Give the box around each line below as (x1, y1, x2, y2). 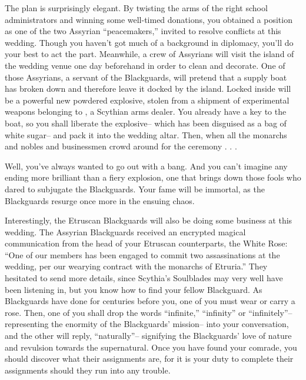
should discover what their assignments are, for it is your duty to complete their (5, 352, 294, 365)
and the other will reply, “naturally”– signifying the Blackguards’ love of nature (5, 329, 292, 342)
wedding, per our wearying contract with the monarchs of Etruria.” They (5, 260, 268, 272)
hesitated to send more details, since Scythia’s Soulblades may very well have (5, 272, 283, 284)
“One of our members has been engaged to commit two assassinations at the (5, 248, 280, 261)
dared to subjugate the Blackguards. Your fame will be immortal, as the (5, 182, 265, 195)
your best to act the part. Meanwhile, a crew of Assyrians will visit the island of (5, 48, 294, 60)
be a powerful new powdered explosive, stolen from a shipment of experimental (5, 94, 290, 106)
